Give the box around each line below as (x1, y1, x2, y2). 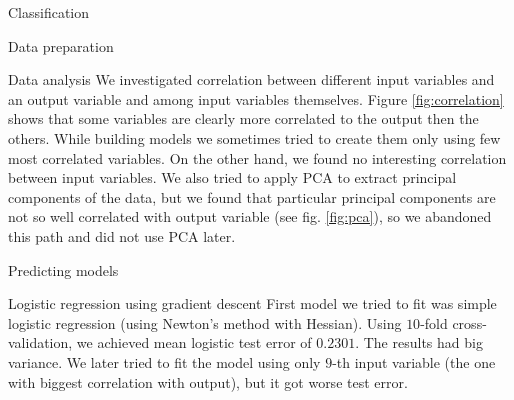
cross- (452, 312, 487, 333)
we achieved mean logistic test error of (76, 332, 312, 353)
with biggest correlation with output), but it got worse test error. (8, 371, 408, 392)
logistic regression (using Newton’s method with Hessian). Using (8, 312, 402, 333)
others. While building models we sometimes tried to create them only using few (8, 127, 501, 148)
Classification (8, 2, 90, 22)
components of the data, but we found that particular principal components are (8, 186, 496, 207)
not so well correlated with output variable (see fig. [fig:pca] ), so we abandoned (8, 206, 492, 227)
